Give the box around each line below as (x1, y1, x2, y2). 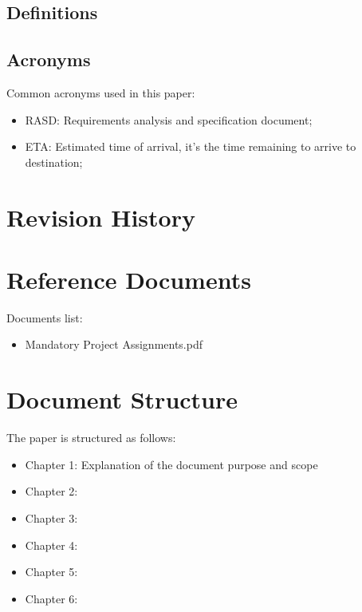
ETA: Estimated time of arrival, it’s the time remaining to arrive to (25, 138, 356, 155)
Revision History (6, 200, 195, 233)
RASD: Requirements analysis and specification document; (25, 111, 313, 128)
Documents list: (6, 309, 83, 326)
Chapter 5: (25, 563, 78, 580)
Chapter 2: (25, 483, 78, 499)
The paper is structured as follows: (6, 429, 176, 446)
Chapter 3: (25, 509, 78, 526)
